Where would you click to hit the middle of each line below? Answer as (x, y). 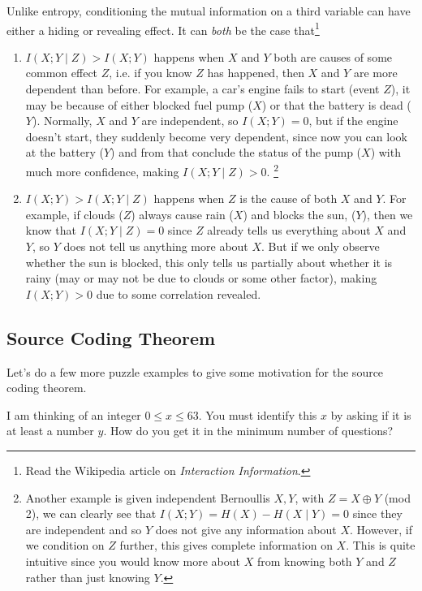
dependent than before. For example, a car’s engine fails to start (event (202, 89)
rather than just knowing (88, 577)
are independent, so (190, 121)
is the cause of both (289, 198)
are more (375, 73)
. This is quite (381, 545)
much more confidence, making (102, 171)
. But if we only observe (321, 246)
